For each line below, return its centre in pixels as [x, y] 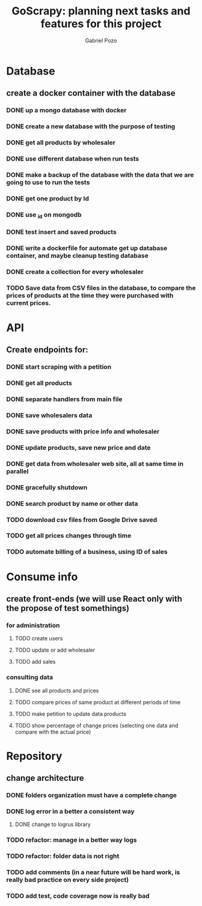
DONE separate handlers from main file [64, 399]
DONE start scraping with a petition [59, 367]
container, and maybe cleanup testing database [77, 256]
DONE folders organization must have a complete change [92, 795]
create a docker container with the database [91, 93]
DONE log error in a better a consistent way [71, 811]
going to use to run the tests [48, 182]
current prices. [29, 303]
